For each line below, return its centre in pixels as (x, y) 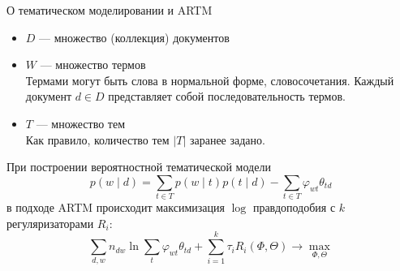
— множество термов (93, 65)
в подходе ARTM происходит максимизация (116, 207)
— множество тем (81, 123)
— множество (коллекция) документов (134, 37)
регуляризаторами (50, 223)
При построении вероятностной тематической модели (139, 167)
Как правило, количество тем (97, 139)
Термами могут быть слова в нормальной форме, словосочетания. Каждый (210, 80)
